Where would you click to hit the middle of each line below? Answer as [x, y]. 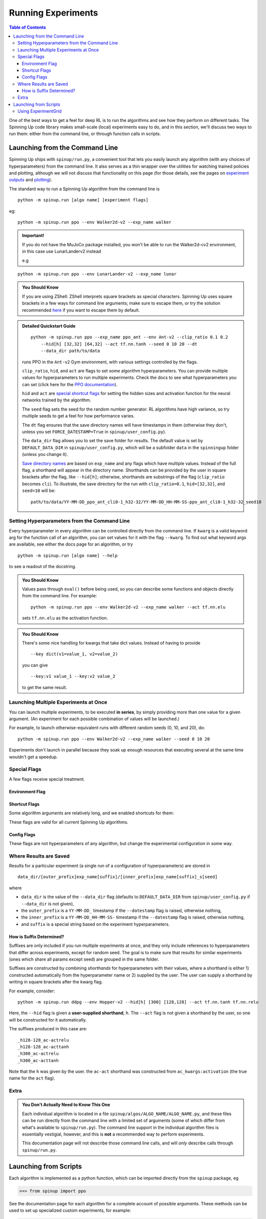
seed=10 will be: [39, 491]
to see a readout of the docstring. [43, 567]
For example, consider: [32, 991]
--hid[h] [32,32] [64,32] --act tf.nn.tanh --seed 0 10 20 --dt [119, 344]
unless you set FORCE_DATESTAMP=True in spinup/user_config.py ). [94, 432]
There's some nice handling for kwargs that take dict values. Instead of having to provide [111, 643]
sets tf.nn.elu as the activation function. [65, 618]
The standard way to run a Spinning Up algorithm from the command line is [84, 189]
